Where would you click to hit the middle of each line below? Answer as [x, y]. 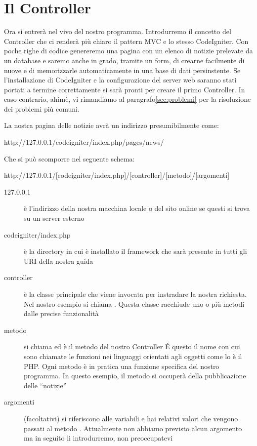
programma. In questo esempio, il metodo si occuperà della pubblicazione [135, 376]
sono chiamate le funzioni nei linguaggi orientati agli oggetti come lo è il [133, 356]
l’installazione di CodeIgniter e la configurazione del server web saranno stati [120, 80]
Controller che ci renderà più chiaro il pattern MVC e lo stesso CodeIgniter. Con [126, 41]
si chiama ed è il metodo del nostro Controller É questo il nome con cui [132, 346]
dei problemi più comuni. [42, 108]
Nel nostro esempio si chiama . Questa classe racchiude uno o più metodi [134, 304]
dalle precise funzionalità [61, 313]
